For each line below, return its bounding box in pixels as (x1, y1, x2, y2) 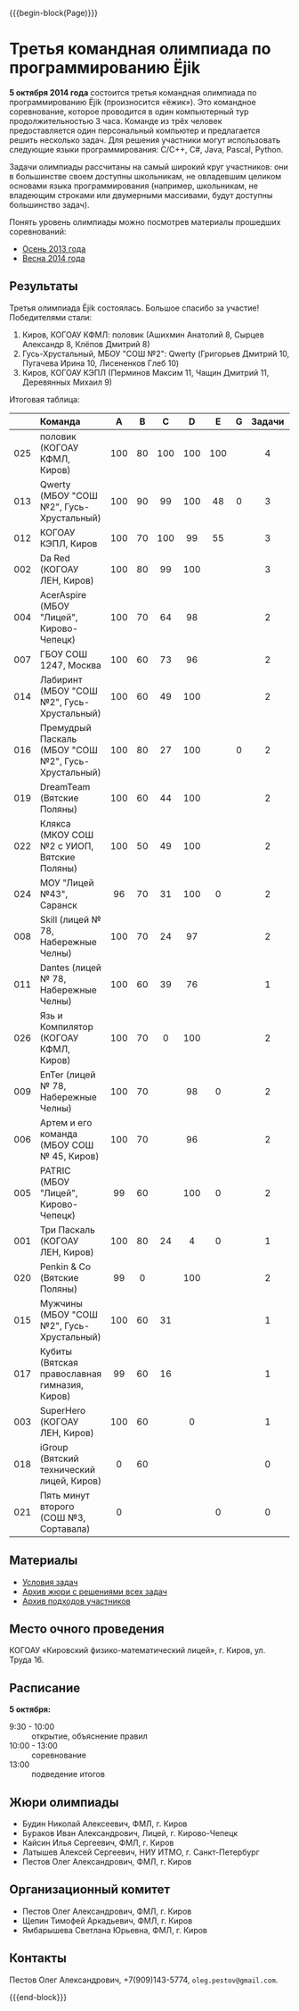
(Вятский (39, 1452, 79, 1465)
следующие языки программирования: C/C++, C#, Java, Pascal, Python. (9, 144, 284, 154)
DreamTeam (39, 780, 91, 793)
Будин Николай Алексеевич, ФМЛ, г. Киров (21, 1818, 188, 1829)
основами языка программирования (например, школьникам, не (9, 180, 258, 191)
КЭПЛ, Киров (39, 537, 98, 550)
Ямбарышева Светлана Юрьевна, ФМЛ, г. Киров (21, 1924, 207, 1935)
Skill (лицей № (39, 913, 101, 926)
